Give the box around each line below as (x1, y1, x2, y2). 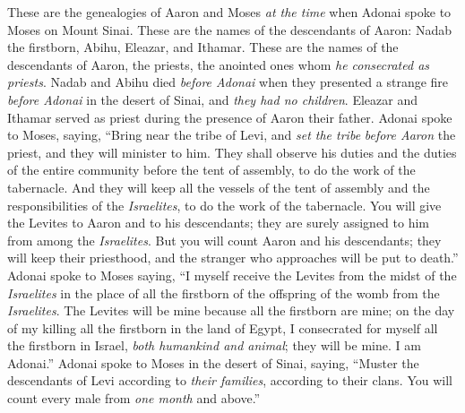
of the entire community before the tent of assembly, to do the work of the (7, 160, 416, 179)
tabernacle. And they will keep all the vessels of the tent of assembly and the (7, 177, 430, 196)
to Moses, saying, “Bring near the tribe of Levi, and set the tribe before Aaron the (7, 125, 456, 144)
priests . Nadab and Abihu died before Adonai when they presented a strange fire (7, 73, 449, 91)
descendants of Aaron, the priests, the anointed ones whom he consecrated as (7, 55, 430, 73)
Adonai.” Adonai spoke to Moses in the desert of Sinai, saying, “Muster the (7, 353, 419, 372)
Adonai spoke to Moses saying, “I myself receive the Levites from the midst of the (7, 265, 457, 284)
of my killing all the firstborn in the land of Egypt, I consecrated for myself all (7, 318, 438, 337)
